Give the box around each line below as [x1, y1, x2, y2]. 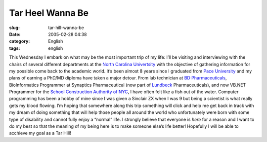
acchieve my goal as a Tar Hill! [9, 130, 71, 136]
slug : [9, 25, 20, 31]
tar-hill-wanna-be [48, 25, 84, 31]
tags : [9, 45, 20, 51]
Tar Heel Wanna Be [9, 7, 89, 18]
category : [9, 38, 30, 44]
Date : [9, 31, 21, 37]
